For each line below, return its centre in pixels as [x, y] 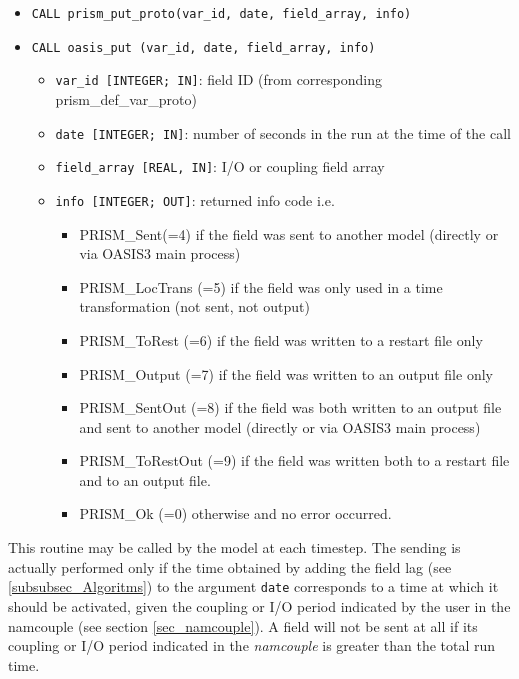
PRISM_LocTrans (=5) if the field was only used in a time [261, 286]
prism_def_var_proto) [126, 98]
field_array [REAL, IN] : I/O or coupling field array [220, 166]
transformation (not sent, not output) [194, 306]
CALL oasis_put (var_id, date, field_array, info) [203, 47]
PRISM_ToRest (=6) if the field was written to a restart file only [281, 339]
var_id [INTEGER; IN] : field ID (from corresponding [218, 79]
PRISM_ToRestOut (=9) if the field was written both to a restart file [294, 460]
